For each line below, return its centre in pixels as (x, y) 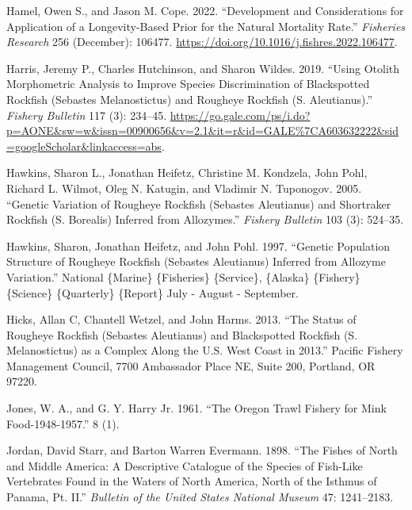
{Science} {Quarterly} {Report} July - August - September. (153, 292)
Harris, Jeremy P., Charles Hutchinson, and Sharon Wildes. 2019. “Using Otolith (203, 68)
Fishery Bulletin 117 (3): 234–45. (87, 115)
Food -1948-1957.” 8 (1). (63, 423)
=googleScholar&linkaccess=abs (84, 146)
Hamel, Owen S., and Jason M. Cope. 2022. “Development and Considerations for (205, 10)
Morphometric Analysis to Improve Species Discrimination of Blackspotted (188, 84)
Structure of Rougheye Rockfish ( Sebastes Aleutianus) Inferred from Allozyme (196, 261)
